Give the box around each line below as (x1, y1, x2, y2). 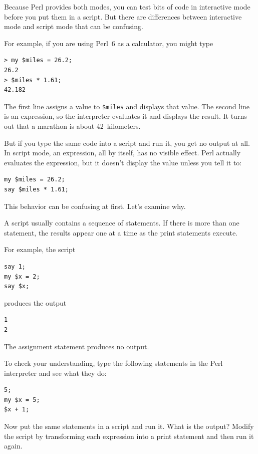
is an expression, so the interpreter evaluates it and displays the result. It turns (4, 111, 247, 121)
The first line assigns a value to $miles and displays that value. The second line (4, 101, 249, 111)
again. (4, 440, 23, 451)
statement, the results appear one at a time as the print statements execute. (4, 227, 238, 238)
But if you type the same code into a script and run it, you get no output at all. (4, 137, 250, 148)
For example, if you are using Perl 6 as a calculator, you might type (4, 38, 213, 48)
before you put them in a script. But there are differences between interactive (4, 11, 242, 22)
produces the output (4, 297, 67, 308)
